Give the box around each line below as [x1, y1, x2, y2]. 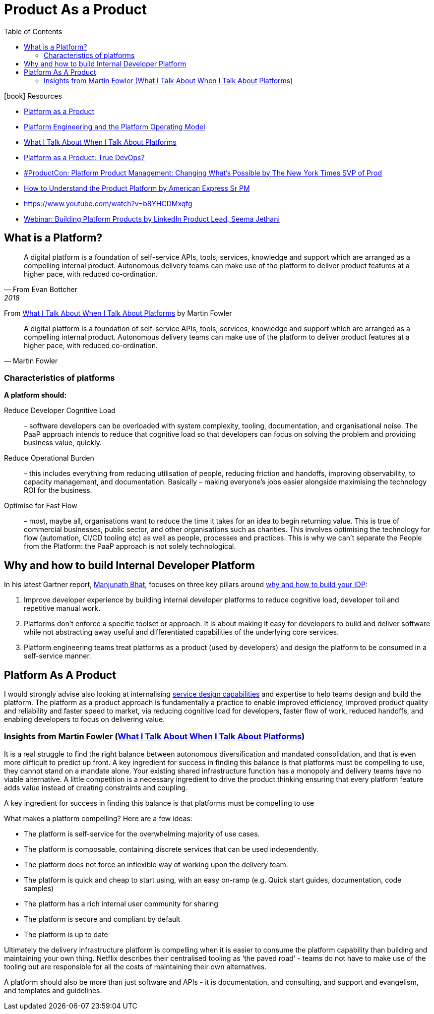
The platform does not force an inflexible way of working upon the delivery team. [24, 860, 288, 869]
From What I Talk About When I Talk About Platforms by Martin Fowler [4, 308, 232, 317]
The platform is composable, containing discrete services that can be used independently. [24, 844, 319, 853]
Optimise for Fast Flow [4, 501, 77, 510]
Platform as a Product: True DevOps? [24, 153, 145, 162]
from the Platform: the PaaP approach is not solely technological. [24, 542, 236, 551]
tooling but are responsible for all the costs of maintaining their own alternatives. [4, 962, 267, 971]
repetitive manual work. [24, 604, 101, 613]
